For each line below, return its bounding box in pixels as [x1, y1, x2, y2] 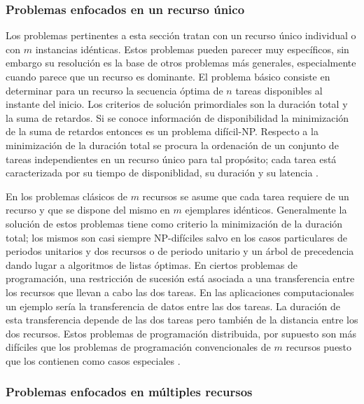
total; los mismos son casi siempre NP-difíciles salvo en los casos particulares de [6, 230, 348, 244]
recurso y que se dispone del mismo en [6, 202, 170, 217]
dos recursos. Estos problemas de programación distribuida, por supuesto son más [6, 326, 357, 340]
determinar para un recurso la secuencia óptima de [6, 83, 223, 97]
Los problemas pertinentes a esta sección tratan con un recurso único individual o [6, 28, 356, 43]
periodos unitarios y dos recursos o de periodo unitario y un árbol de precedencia [6, 244, 354, 258]
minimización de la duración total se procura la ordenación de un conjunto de [6, 137, 339, 152]
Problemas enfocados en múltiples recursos [6, 383, 253, 400]
